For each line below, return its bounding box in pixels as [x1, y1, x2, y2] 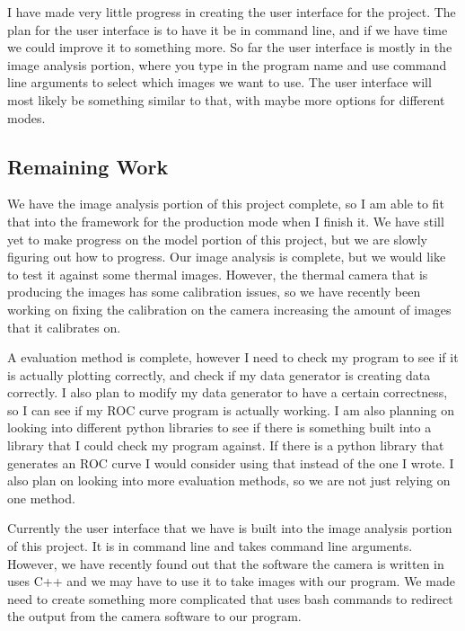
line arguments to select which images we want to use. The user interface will [7, 73, 432, 92]
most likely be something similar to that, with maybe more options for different [7, 90, 445, 109]
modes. [7, 108, 46, 127]
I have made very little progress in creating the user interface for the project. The [7, 3, 456, 21]
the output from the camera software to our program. [7, 607, 302, 626]
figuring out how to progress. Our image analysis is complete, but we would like [7, 247, 446, 266]
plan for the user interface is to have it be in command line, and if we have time [7, 20, 448, 39]
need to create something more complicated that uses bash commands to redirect [7, 589, 453, 608]
